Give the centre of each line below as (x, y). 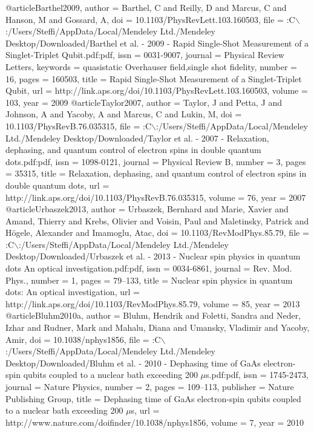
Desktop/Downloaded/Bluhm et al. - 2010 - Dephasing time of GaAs (133, 363)
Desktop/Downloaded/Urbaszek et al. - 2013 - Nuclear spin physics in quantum (153, 256)
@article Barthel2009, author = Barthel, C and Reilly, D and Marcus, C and (146, 7)
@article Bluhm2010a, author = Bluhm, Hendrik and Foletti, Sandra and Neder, (153, 315)
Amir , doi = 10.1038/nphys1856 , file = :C (83, 339)
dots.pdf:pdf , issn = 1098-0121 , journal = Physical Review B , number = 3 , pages (156, 161)
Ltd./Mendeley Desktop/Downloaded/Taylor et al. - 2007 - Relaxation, (137, 138)
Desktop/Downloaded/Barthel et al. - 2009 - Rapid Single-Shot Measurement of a (157, 43)
